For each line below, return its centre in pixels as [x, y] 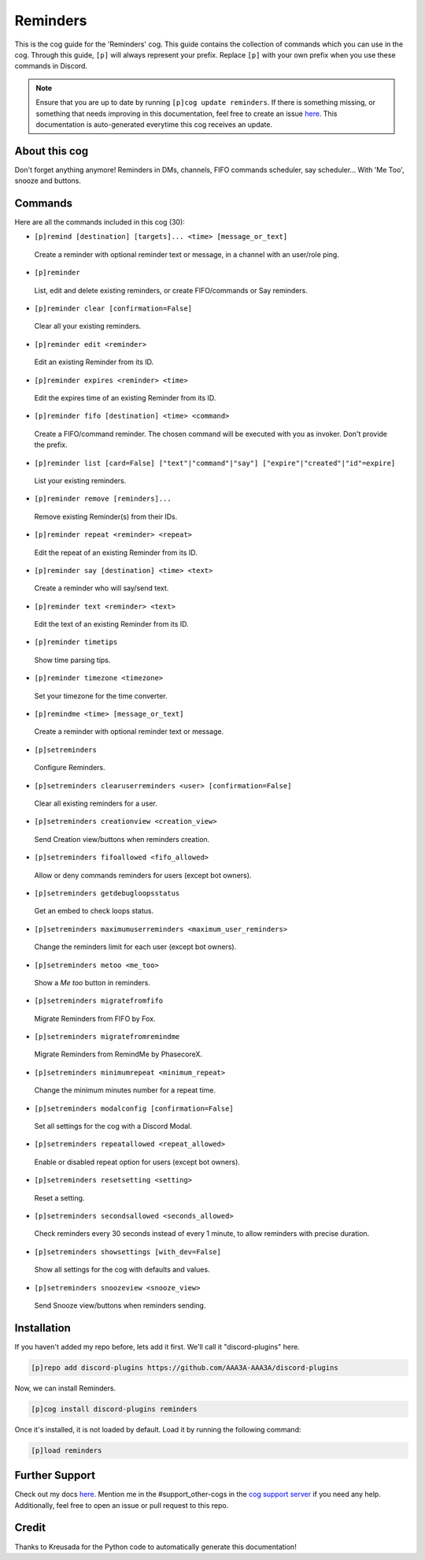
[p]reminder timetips [76, 642]
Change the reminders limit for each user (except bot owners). [135, 947]
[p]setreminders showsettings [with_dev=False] [128, 1252]
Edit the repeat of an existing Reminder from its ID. [116, 553]
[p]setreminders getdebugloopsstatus [107, 893]
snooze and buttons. [48, 181]
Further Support [55, 1475]
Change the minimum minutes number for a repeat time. [125, 1090]
